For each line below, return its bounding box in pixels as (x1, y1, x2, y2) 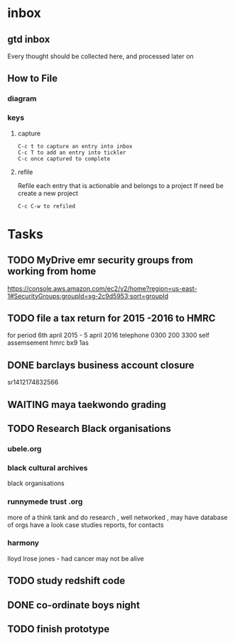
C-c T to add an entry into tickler (17, 149, 126, 156)
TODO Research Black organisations (7, 423, 172, 435)
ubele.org (7, 443, 42, 453)
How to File (7, 72, 58, 84)
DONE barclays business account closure (7, 359, 195, 371)
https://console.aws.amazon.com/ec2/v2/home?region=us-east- (7, 284, 197, 292)
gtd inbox (7, 33, 50, 45)
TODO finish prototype (7, 623, 110, 635)
